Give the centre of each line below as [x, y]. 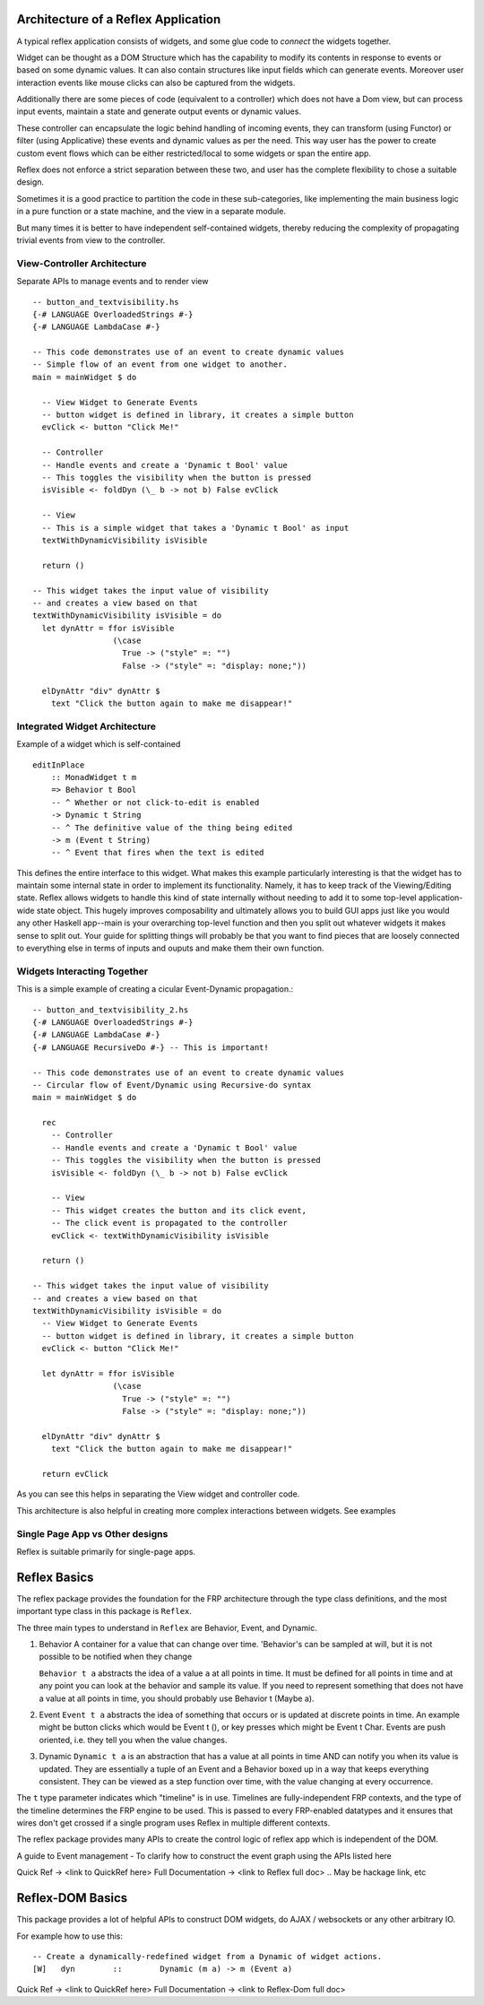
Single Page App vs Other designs [92, 1533]
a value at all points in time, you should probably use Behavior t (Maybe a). [177, 1698]
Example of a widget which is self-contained [99, 744]
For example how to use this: [70, 1936]
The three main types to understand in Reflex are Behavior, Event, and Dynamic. [167, 1627]
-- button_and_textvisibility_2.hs [111, 1010]
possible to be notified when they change [116, 1657]
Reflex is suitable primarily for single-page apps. [106, 1551]
